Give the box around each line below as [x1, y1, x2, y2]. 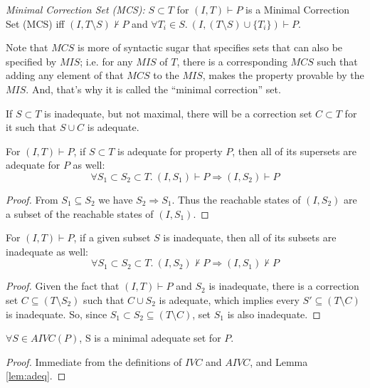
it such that [6, 120, 57, 135]
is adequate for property [117, 143, 223, 158]
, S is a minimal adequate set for [79, 330, 221, 345]
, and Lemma [250, 354, 308, 369]
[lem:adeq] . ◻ [6, 368, 66, 383]
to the [153, 68, 179, 83]
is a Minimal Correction [245, 2, 350, 16]
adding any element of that [6, 68, 124, 83]
